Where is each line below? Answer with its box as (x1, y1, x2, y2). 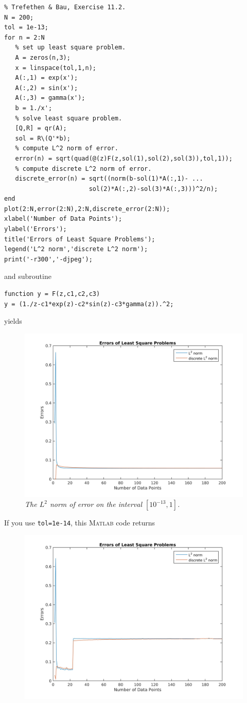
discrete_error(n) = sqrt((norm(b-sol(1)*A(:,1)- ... (15, 175, 203, 183)
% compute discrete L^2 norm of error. (15, 165, 152, 172)
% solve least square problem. (15, 114, 122, 122)
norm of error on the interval (49, 499, 142, 509)
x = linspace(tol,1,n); (15, 64, 96, 72)
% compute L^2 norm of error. (15, 145, 118, 152)
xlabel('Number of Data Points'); (4, 215, 122, 223)
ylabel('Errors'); (4, 225, 67, 233)
